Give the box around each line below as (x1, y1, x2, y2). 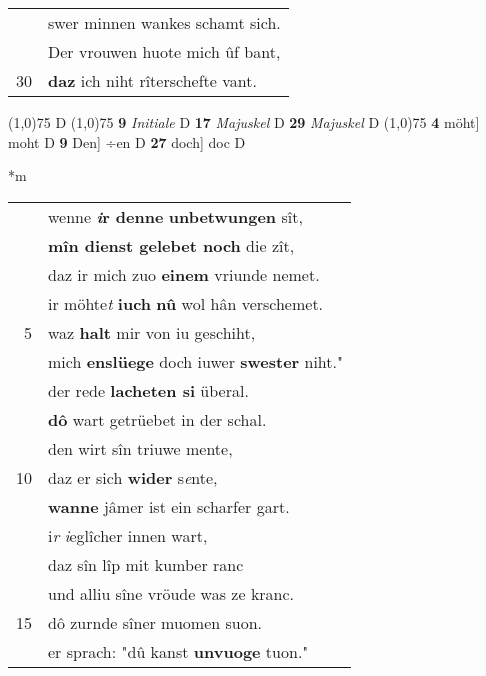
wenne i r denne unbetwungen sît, (48, 204, 303, 228)
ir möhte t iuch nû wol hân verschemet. (48, 291, 324, 315)
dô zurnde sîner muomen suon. (48, 610, 263, 634)
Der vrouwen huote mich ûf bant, (48, 40, 281, 63)
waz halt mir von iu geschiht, (48, 320, 256, 344)
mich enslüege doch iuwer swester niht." (48, 349, 343, 373)
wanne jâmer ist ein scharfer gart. (48, 494, 290, 518)
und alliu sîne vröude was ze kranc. (48, 581, 295, 605)
